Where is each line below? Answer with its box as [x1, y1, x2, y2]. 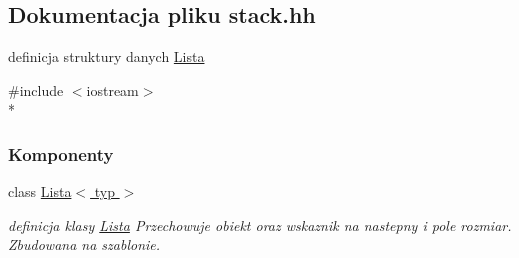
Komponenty [8, 141, 114, 166]
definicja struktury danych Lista [8, 46, 205, 67]
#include [8, 79, 64, 100]
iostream [86, 79, 139, 100]
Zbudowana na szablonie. [8, 234, 161, 255]
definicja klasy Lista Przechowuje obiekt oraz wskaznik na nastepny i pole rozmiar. [8, 214, 512, 235]
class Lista [8, 181, 72, 202]
